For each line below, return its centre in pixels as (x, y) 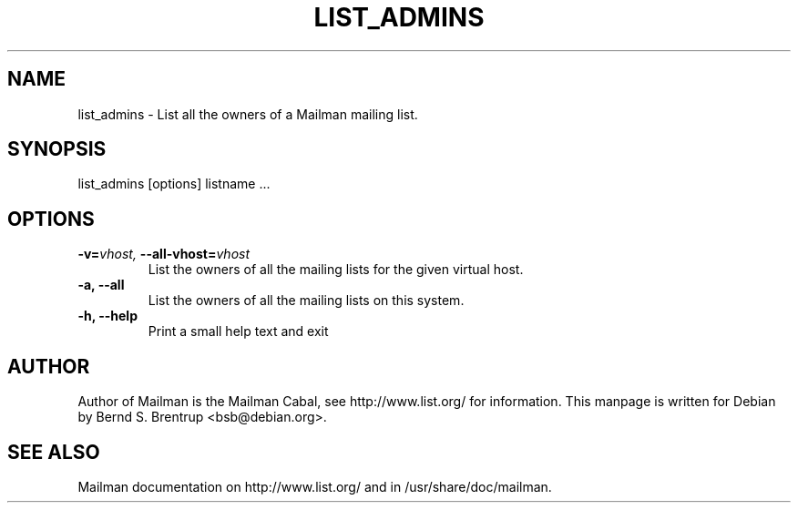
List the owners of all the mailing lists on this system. (306, 301)
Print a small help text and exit (238, 331)
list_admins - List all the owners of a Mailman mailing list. (248, 114)
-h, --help (107, 316)
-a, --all (101, 285)
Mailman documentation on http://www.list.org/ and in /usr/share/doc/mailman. (315, 486)
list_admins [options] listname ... (174, 184)
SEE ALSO (54, 452)
